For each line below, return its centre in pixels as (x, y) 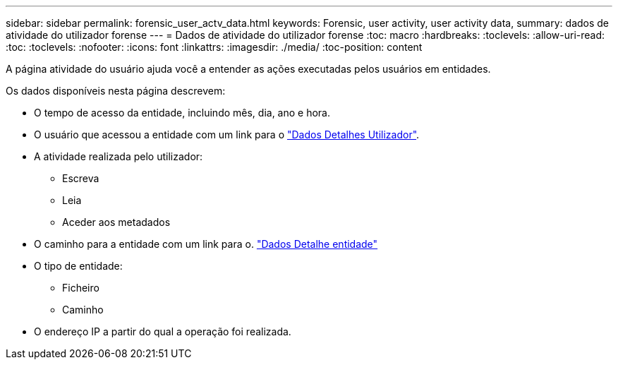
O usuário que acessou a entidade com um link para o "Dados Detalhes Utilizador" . (227, 134)
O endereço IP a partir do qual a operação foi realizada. (163, 331)
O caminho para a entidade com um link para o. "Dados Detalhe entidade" (206, 244)
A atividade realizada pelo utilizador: (119, 156)
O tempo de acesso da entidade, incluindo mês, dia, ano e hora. (182, 113)
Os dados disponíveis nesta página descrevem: (116, 91)
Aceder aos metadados (116, 222)
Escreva (81, 178)
